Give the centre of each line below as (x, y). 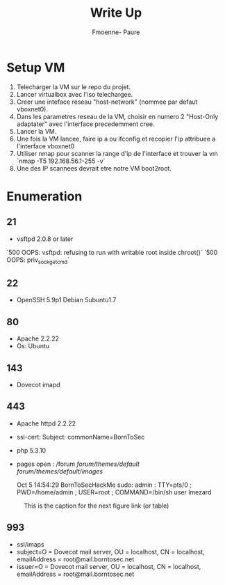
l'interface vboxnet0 (45, 146)
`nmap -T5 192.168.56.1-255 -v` (61, 161)
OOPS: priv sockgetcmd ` (38, 260)
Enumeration (44, 196)
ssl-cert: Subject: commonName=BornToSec (81, 437)
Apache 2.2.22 (38, 338)
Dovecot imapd (38, 384)
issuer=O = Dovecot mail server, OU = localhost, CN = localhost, (109, 566)
